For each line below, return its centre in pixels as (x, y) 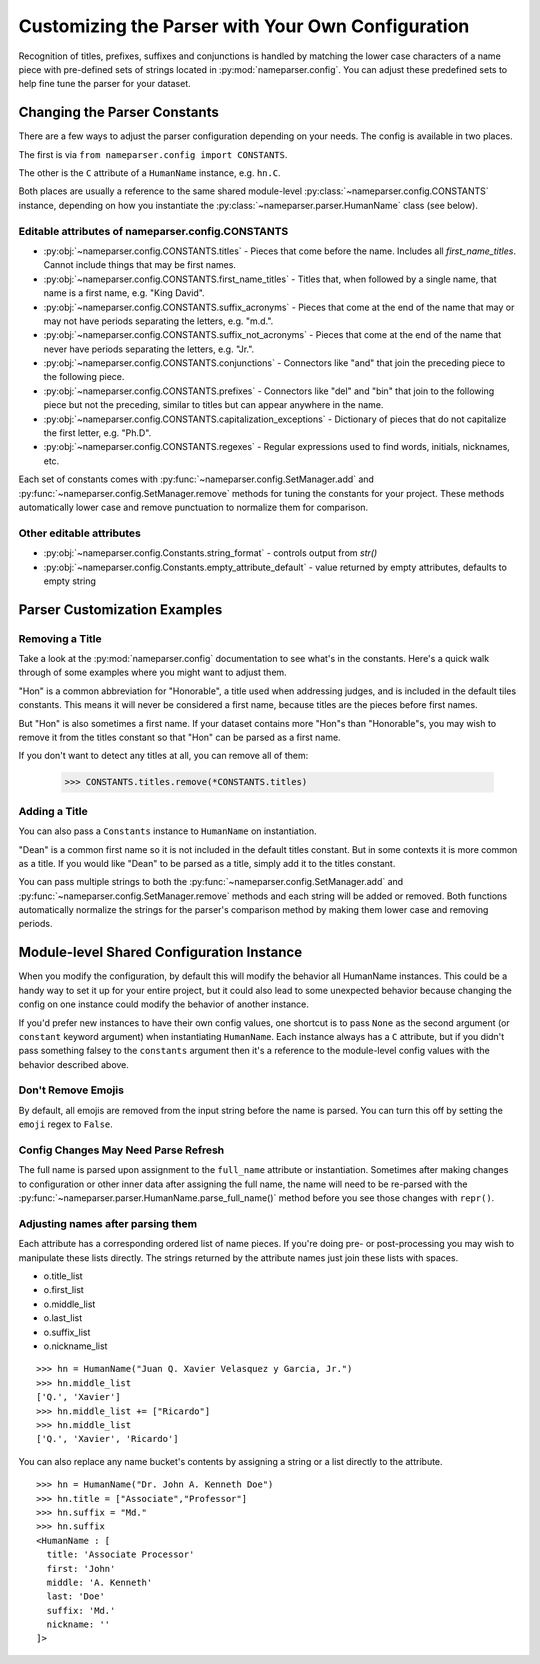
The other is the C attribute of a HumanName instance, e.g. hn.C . (149, 173)
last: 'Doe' (75, 1596)
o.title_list (63, 1276)
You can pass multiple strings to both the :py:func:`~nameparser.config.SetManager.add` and (211, 882)
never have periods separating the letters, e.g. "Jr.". (149, 349)
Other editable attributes (80, 533)
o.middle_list (69, 1304)
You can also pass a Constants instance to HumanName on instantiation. (167, 831)
